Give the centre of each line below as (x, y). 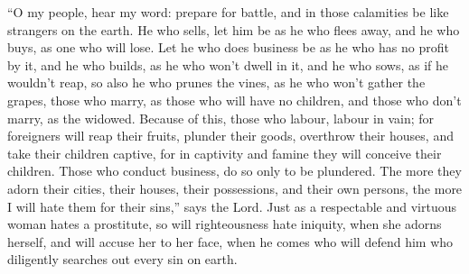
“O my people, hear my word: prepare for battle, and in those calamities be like (228, 12)
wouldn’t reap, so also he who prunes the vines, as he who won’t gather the (216, 82)
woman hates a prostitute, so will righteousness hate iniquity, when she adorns (225, 224)
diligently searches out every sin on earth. (122, 259)
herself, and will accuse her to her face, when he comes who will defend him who (230, 241)
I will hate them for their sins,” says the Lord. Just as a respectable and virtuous (232, 206)
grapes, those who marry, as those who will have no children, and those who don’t (234, 100)
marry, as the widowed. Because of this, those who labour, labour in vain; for (221, 118)
